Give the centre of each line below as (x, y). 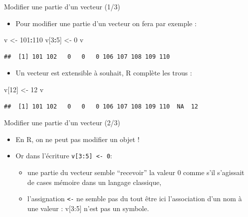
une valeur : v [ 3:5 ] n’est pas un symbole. (88, 208)
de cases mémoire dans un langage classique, (94, 182)
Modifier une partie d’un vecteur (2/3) (62, 123)
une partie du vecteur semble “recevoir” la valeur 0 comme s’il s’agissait (136, 172)
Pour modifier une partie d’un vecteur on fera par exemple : (106, 23)
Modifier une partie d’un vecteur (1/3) (62, 6)
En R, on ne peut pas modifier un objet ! (77, 139)
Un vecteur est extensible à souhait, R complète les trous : (104, 73)
